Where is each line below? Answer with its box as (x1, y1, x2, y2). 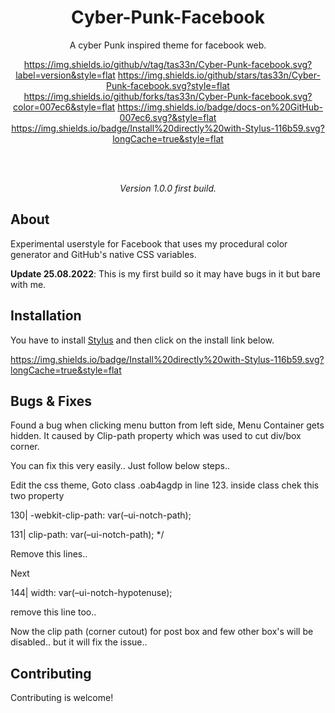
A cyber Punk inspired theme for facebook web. (69, 39, 267, 51)
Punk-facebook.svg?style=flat (106, 79, 230, 91)
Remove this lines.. (10, 548, 88, 560)
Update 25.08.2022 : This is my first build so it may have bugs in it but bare (10, 267, 321, 280)
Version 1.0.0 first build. (119, 182, 217, 194)
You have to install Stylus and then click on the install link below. (10, 334, 275, 346)
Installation (10, 307, 82, 325)
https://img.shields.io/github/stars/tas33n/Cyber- (117, 69, 321, 81)
